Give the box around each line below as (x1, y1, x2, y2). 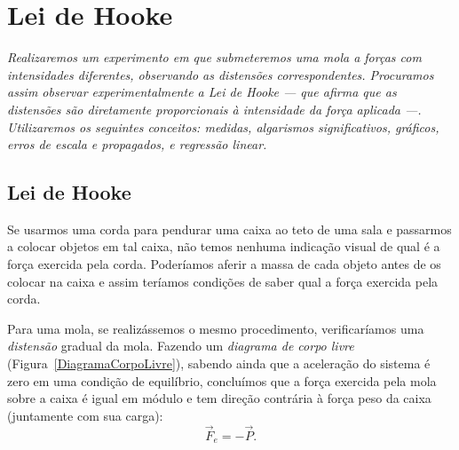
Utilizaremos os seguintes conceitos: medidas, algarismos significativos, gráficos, (7, 117, 439, 136)
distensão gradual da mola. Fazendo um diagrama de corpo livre (7, 336, 354, 355)
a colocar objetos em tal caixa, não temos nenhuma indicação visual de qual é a (7, 237, 440, 256)
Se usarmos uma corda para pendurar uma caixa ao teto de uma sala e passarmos (7, 219, 452, 238)
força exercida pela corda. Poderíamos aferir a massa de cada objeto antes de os (7, 255, 441, 273)
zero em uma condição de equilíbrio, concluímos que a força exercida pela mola (7, 371, 437, 390)
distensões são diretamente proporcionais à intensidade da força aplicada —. (7, 99, 422, 118)
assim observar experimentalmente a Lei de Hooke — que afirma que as (7, 83, 397, 101)
